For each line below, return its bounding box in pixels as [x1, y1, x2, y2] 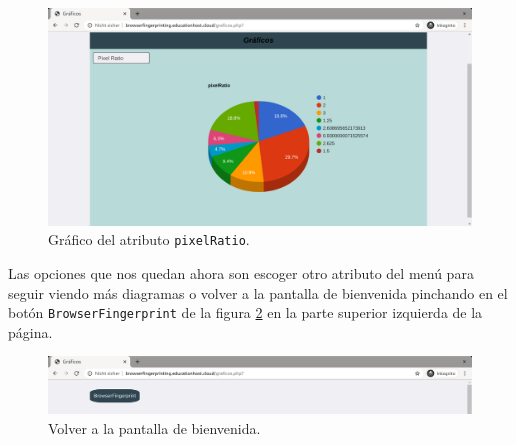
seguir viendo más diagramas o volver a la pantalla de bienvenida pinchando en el [8, 282, 508, 303]
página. [8, 321, 53, 342]
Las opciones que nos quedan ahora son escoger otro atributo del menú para [8, 263, 474, 284]
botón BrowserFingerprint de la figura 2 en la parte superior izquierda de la [8, 302, 483, 323]
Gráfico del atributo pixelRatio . [48, 229, 250, 250]
